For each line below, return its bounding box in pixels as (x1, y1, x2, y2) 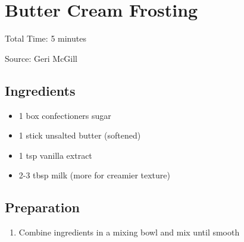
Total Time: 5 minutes (5, 32, 86, 45)
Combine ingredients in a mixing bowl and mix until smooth (18, 226, 240, 238)
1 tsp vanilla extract (18, 149, 92, 161)
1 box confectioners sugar (18, 109, 111, 121)
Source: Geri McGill (5, 52, 78, 64)
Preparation (5, 198, 80, 216)
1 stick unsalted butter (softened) (18, 129, 141, 142)
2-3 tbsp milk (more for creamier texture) (18, 169, 170, 181)
